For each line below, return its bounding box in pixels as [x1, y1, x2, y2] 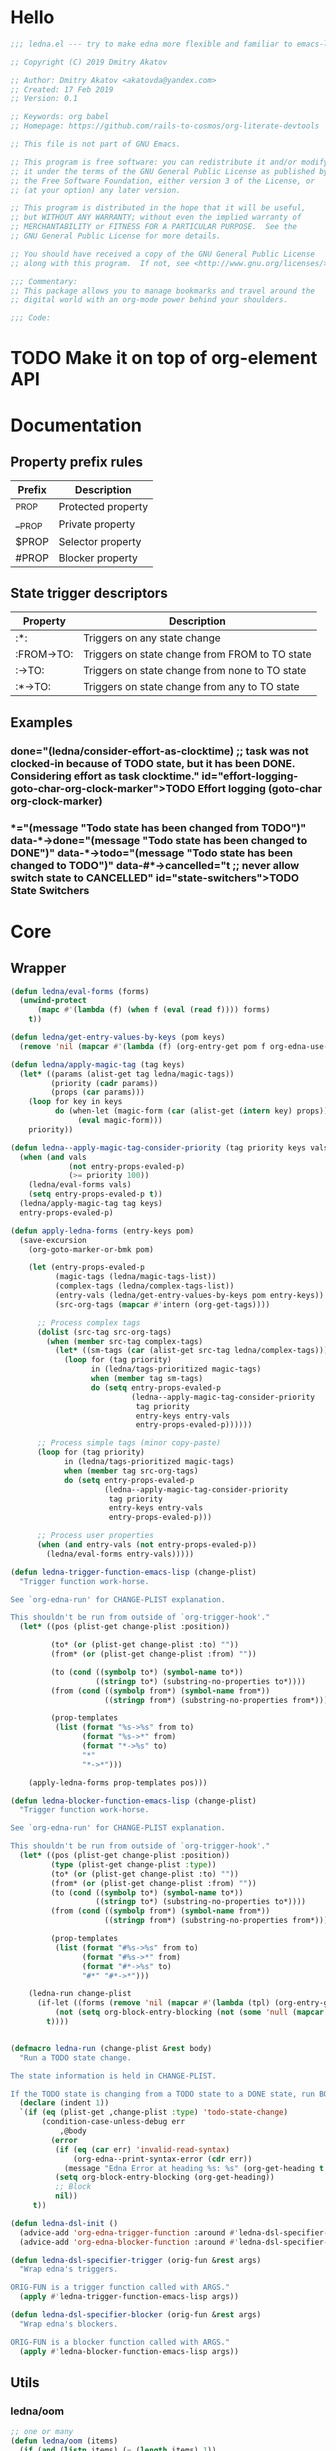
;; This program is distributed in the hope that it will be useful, [10, 203, 307, 213]
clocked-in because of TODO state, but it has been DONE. [10, 756, 296, 770]
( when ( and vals [19, 1152, 87, 1162]
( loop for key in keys [28, 1097, 123, 1107]
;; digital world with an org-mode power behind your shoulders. [10, 295, 288, 305]
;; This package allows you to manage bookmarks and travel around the [10, 286, 315, 296]
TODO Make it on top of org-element [10, 347, 318, 370]
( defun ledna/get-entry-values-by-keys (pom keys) [10, 1032, 226, 1043]
